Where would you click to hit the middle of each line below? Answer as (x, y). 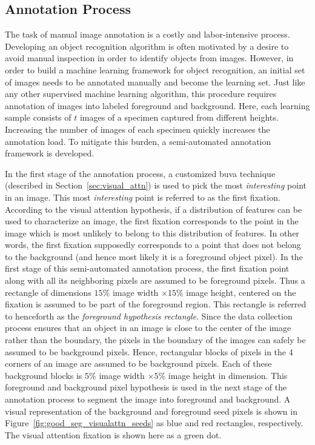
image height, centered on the (241, 292)
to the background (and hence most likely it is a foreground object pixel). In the (154, 256)
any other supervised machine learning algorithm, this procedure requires (141, 94)
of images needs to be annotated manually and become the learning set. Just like (155, 82)
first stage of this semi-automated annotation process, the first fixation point (147, 268)
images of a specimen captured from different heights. (179, 117)
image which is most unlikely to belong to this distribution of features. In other (152, 233)
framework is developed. (50, 153)
